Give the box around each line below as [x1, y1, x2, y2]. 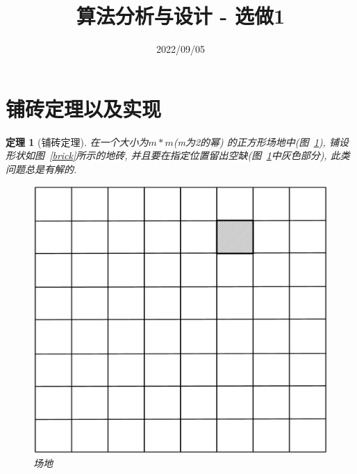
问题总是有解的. [6, 161, 77, 176]
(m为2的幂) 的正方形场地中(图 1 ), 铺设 [173, 134, 349, 149]
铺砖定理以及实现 [6, 94, 162, 122]
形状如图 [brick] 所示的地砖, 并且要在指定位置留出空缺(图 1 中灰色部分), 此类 [6, 148, 350, 163]
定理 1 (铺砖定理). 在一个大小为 [6, 134, 149, 149]
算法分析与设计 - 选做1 [76, 1, 285, 30]
